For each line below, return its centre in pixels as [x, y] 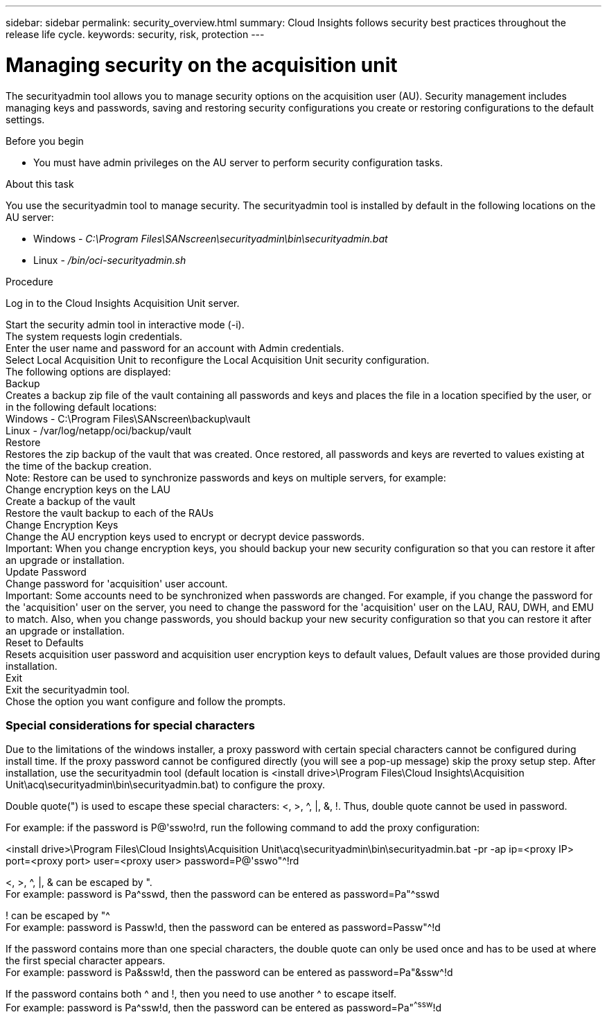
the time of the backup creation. [79, 466]
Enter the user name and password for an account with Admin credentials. [175, 348]
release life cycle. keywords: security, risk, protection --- [135, 34]
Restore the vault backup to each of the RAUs [110, 513]
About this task [40, 184]
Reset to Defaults [45, 642]
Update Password [46, 571]
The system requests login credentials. [94, 336]
